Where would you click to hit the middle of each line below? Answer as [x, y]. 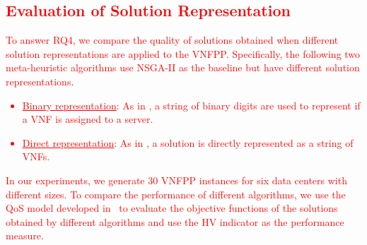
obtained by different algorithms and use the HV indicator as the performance [175, 221]
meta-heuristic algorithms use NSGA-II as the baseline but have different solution [183, 67]
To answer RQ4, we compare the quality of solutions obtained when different [172, 40]
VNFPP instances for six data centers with [254, 180]
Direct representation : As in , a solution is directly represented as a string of [188, 142]
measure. [25, 235]
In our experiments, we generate [75, 180]
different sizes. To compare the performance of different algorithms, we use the [176, 194]
